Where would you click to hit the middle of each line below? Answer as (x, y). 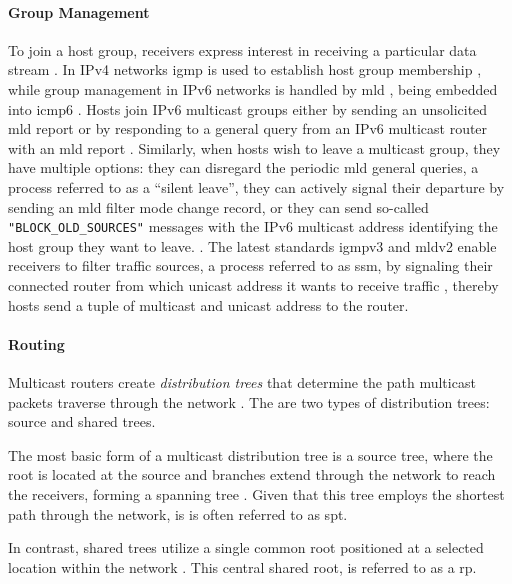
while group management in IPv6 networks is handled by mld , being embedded (253, 88)
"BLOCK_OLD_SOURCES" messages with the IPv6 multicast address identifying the (253, 226)
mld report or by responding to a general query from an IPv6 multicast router (248, 128)
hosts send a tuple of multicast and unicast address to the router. (208, 304)
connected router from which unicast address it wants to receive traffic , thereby (253, 284)
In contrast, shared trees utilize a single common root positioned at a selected (246, 547)
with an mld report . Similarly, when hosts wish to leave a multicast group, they (254, 147)
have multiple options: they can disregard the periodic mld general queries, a (243, 167)
